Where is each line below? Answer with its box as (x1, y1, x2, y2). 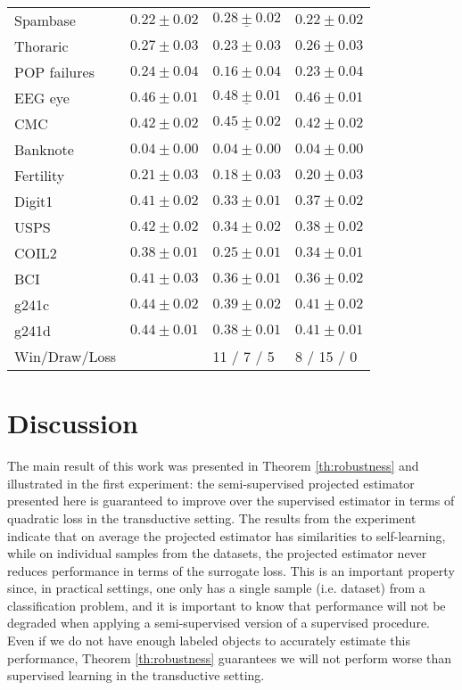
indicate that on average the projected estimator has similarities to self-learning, (7, 526, 446, 545)
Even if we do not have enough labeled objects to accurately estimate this (7, 631, 410, 650)
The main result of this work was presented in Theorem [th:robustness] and (7, 456, 419, 475)
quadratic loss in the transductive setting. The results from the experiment (7, 508, 417, 527)
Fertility (14, 165, 65, 185)
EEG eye (14, 87, 70, 108)
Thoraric (14, 36, 69, 56)
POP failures (14, 62, 95, 82)
